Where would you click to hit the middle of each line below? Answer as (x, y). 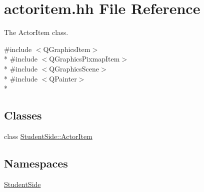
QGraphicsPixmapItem (84, 59)
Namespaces (36, 163)
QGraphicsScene (74, 68)
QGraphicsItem (67, 49)
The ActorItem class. (36, 32)
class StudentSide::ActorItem (48, 136)
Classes (23, 115)
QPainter (63, 78)
